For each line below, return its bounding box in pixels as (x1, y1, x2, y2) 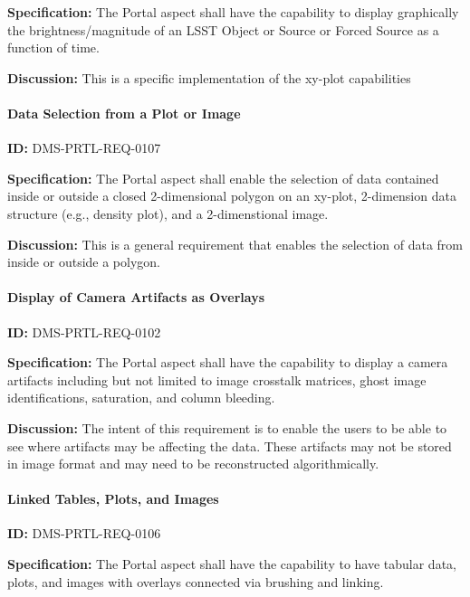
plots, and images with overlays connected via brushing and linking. (7, 572, 384, 591)
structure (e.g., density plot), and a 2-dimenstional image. (7, 204, 329, 223)
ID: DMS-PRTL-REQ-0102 (7, 322, 161, 341)
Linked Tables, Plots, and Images (7, 489, 219, 508)
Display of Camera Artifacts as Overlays (7, 288, 265, 307)
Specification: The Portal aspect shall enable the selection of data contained (7, 168, 439, 187)
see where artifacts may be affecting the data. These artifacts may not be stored (7, 436, 452, 455)
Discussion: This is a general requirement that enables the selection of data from (7, 234, 464, 253)
